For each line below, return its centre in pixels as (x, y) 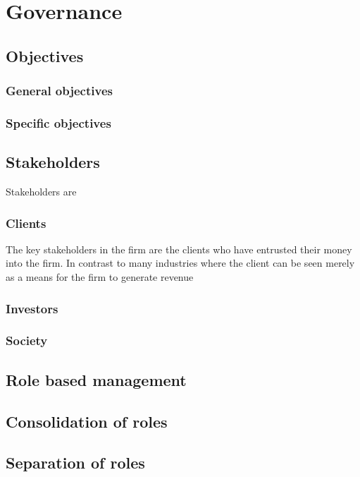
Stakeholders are (41, 192)
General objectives (59, 91)
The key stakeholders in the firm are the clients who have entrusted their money (179, 249)
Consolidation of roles (87, 421)
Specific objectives (58, 122)
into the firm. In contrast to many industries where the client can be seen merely (180, 263)
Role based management (96, 379)
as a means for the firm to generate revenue (100, 277)
